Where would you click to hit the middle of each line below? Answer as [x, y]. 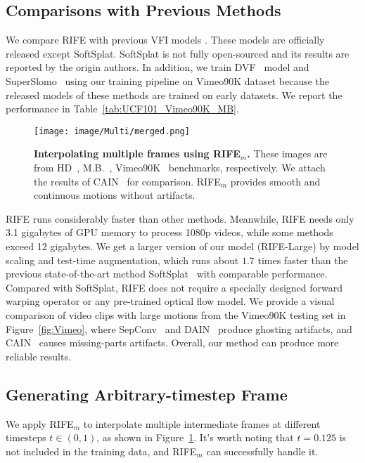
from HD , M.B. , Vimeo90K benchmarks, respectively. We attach [180, 168]
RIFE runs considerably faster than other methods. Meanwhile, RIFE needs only [180, 218]
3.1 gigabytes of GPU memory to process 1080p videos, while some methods [169, 232]
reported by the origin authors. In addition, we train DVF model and [158, 67]
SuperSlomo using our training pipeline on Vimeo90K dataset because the [168, 80]
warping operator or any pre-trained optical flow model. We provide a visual [170, 301]
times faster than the [303, 260]
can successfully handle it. [262, 451]
